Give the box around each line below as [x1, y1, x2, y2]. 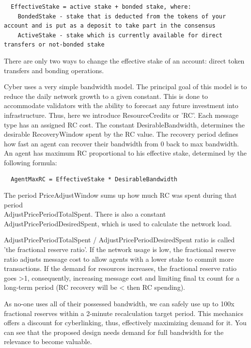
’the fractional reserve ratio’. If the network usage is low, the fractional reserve [4, 244, 236, 254]
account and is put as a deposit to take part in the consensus [4, 22, 216, 30]
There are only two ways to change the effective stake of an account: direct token [4, 55, 245, 65]
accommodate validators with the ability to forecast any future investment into [4, 100, 238, 111]
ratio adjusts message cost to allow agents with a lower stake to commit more [4, 253, 234, 264]
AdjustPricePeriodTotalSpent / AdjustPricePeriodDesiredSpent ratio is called [4, 235, 235, 245]
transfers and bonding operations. [4, 65, 104, 75]
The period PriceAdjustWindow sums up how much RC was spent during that [4, 190, 237, 200]
